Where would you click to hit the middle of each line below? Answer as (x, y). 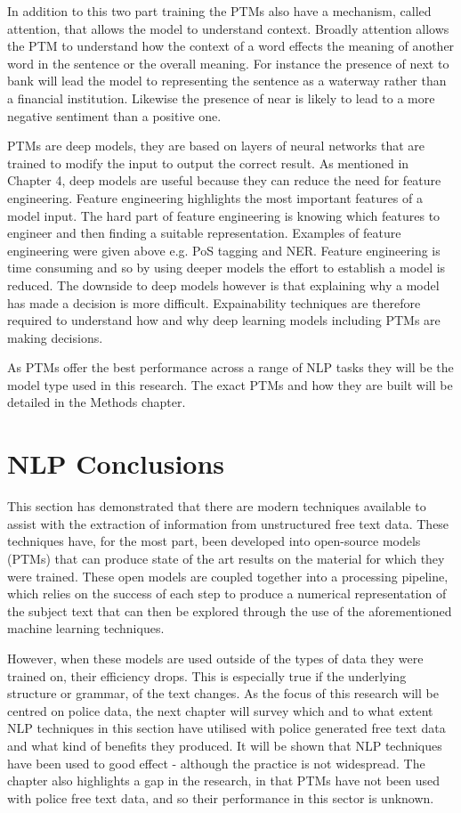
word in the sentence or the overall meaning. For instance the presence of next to (228, 63)
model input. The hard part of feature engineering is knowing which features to (224, 215)
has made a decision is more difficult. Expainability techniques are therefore (214, 302)
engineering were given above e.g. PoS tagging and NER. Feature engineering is (224, 250)
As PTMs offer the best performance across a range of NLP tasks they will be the (230, 367)
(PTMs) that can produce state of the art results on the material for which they (226, 558)
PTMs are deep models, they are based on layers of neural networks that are (216, 146)
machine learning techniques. (86, 628)
